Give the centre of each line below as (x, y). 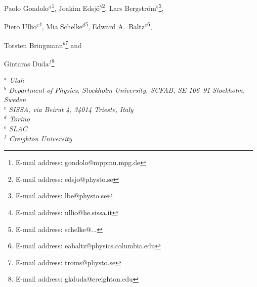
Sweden (15, 99)
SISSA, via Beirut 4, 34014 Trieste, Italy (71, 109)
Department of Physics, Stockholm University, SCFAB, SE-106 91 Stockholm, (127, 89)
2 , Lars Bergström (129, 7)
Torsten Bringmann (34, 45)
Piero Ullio (20, 26)
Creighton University (41, 138)
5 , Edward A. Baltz (115, 26)
